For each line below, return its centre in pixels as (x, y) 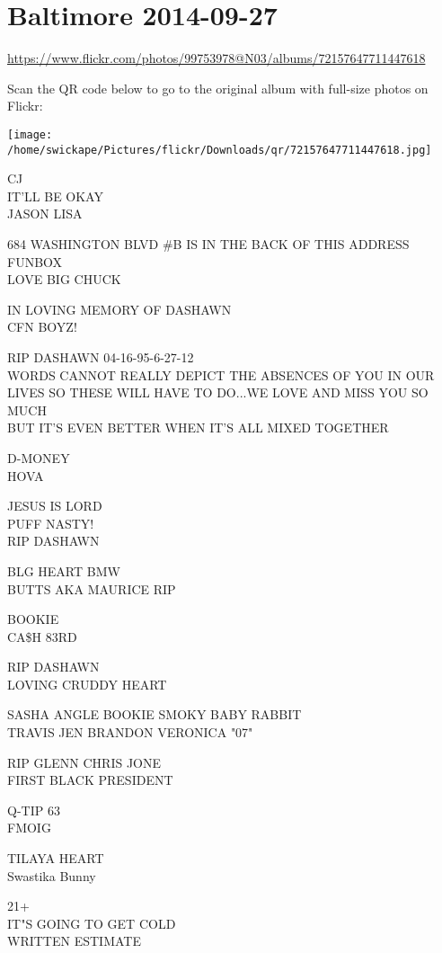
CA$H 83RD (42, 636)
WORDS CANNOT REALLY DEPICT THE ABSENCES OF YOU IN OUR (221, 374)
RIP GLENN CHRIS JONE (84, 762)
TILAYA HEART (56, 858)
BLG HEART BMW (64, 570)
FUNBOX (35, 261)
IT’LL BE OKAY (55, 196)
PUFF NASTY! (51, 523)
